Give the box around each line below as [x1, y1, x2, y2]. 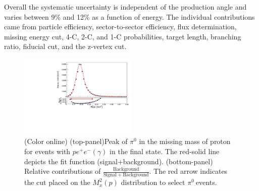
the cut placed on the [24, 177, 90, 187]
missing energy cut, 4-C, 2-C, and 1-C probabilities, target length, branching [4, 31, 241, 41]
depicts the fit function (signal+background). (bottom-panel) [24, 156, 213, 166]
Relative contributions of [24, 166, 101, 176]
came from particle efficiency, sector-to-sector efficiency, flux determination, [4, 21, 237, 32]
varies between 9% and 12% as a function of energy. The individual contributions [4, 11, 255, 22]
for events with [24, 146, 71, 156]
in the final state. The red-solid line [110, 146, 220, 156]
